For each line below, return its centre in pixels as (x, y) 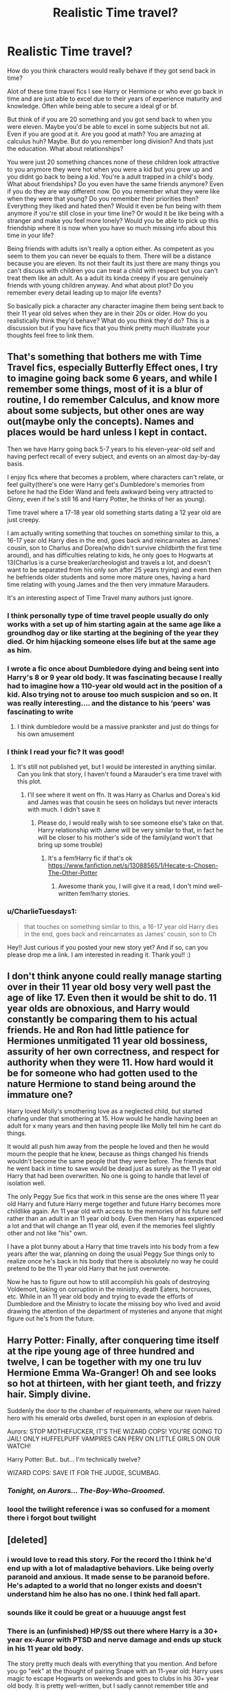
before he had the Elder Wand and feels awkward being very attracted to (110, 492)
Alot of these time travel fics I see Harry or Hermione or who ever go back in (115, 91)
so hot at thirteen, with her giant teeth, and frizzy (114, 1383)
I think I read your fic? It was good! (66, 752)
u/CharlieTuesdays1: (42, 912)
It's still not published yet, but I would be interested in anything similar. (117, 767)
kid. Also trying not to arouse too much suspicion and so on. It (112, 694)
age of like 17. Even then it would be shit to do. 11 (112, 998)
